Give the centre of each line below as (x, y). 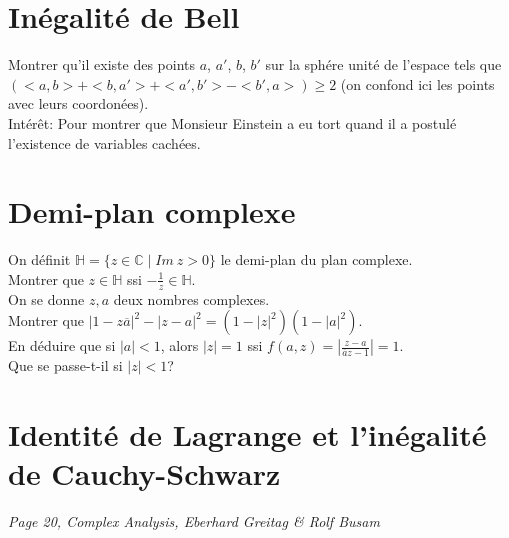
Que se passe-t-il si (65, 365)
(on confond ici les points (417, 83)
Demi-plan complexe (152, 211)
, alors (179, 345)
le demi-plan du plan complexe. (316, 259)
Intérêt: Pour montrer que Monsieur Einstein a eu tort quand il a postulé (232, 122)
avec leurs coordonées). (78, 103)
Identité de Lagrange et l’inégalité (247, 434)
